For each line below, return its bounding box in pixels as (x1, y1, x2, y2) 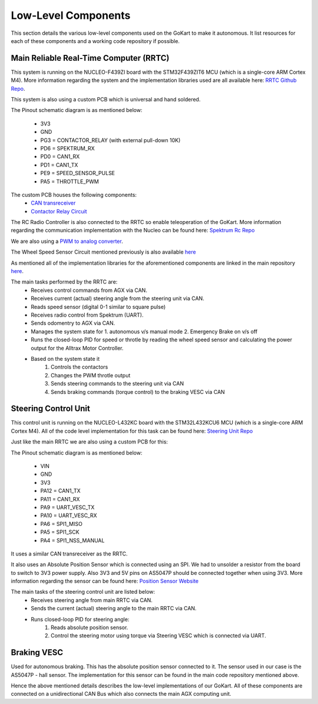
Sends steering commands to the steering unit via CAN (51, 380, 184, 387)
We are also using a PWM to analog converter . (11, 238, 123, 245)
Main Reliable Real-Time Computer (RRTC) (11, 53, 170, 63)
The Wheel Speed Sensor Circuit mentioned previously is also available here (11, 248, 197, 256)
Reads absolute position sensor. (51, 624, 128, 631)
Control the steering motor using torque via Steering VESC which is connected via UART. (51, 632, 266, 639)
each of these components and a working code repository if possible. (11, 37, 180, 44)
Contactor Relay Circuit (31, 208, 88, 215)
